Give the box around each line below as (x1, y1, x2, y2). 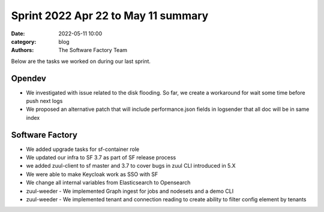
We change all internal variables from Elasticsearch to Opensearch (26, 179, 191, 186)
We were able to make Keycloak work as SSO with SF (26, 171, 158, 178)
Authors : (11, 47, 34, 54)
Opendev (11, 73, 46, 83)
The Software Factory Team (58, 47, 128, 54)
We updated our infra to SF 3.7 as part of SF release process (26, 154, 176, 161)
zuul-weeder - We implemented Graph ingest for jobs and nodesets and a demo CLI (26, 187, 234, 195)
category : (11, 38, 37, 45)
